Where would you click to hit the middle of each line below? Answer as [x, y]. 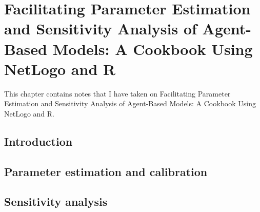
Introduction [38, 141]
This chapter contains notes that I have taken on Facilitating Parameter [117, 93]
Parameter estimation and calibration [106, 171]
